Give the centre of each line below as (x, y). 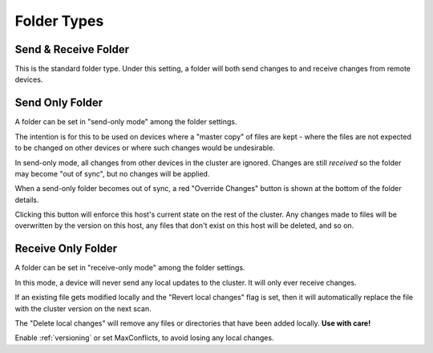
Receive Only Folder (66, 249)
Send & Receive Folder (72, 49)
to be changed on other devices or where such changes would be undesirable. (145, 148)
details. (27, 200)
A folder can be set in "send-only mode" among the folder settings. (126, 122)
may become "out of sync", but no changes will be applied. (112, 173)
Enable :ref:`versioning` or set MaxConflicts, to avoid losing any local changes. (144, 338)
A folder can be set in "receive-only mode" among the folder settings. (130, 268)
